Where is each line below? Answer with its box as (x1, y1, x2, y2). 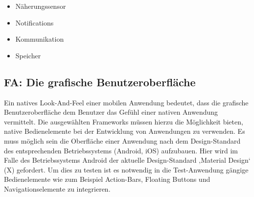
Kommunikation (15, 34, 64, 44)
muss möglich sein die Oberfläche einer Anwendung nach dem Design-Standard (4, 135, 241, 146)
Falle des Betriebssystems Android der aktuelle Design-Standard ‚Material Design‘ (4, 155, 251, 165)
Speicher (15, 50, 41, 60)
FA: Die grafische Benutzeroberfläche (4, 74, 196, 89)
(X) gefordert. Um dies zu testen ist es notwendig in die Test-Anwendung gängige (4, 164, 249, 174)
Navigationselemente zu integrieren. (4, 183, 111, 194)
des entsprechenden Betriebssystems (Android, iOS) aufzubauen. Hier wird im (4, 145, 238, 155)
